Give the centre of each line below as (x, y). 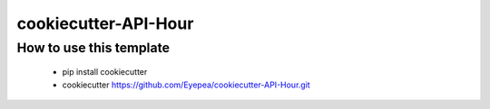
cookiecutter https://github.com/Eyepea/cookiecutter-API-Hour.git (186, 85)
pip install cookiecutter (105, 72)
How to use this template (93, 48)
